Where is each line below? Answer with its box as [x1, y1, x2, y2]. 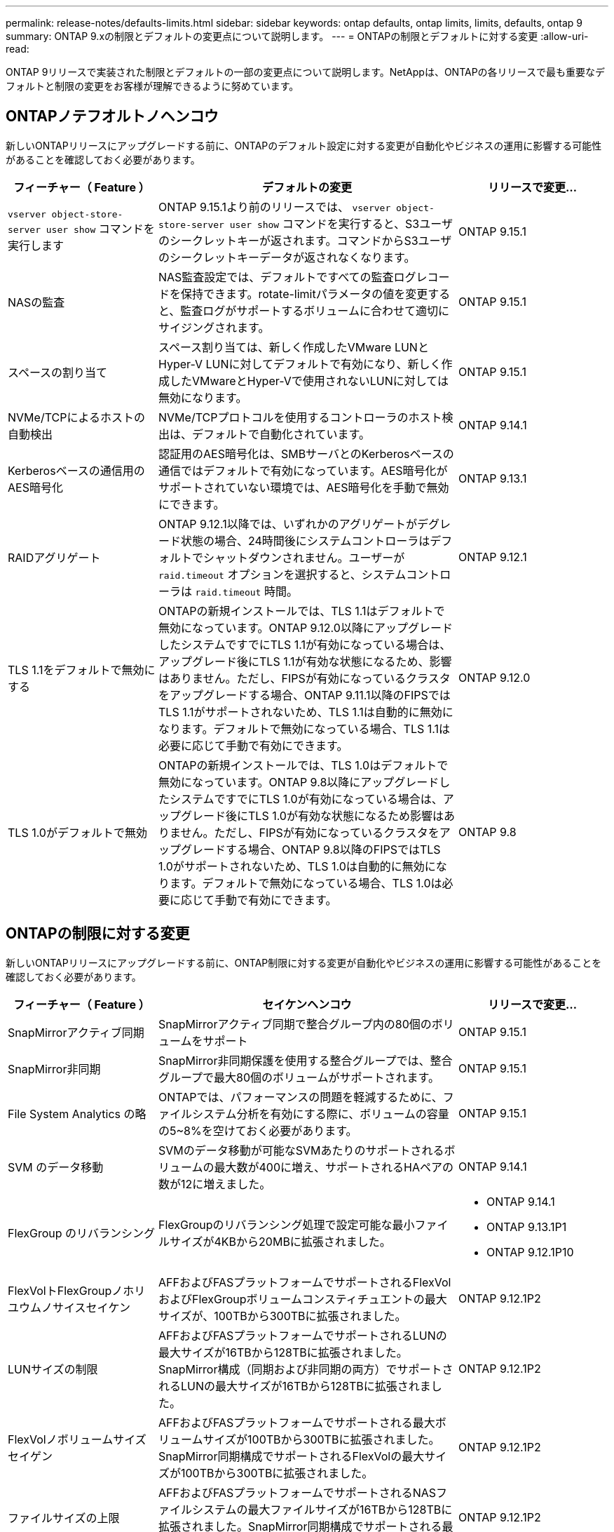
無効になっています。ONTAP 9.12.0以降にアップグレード [158, 620, 453, 635]
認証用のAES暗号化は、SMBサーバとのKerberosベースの [158, 446, 454, 461]
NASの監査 [8, 295, 65, 309]
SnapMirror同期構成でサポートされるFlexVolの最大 [158, 1449, 425, 1463]
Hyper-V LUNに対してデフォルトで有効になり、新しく [158, 356, 442, 371]
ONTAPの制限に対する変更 [6, 925, 190, 943]
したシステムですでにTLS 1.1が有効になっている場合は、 [158, 637, 451, 652]
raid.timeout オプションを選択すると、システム [158, 567, 407, 582]
